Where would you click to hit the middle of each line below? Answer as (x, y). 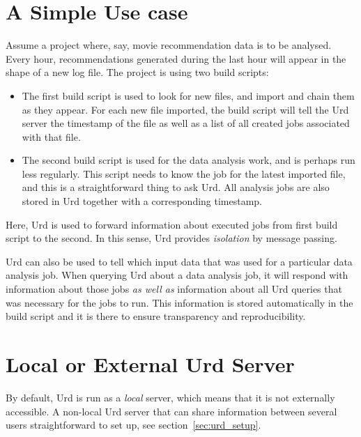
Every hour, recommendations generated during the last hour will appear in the (176, 58)
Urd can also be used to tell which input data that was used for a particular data (179, 261)
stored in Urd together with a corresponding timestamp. (142, 201)
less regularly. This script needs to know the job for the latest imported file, (184, 173)
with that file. (51, 136)
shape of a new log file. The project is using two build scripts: (137, 72)
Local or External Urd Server (150, 364)
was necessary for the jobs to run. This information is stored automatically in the (179, 302)
